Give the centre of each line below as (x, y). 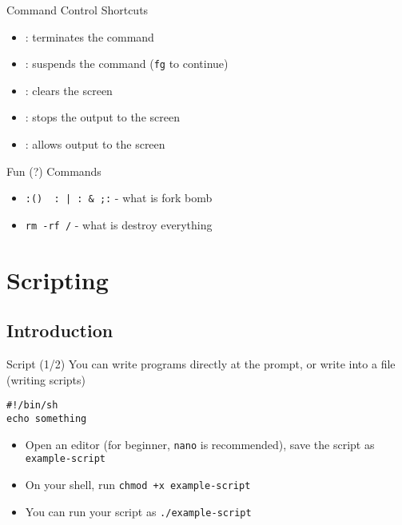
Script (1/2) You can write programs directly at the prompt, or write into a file (201, 364)
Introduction (60, 330)
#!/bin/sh (32, 406)
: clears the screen (69, 90)
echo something (47, 418)
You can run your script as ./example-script (138, 511)
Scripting (58, 279)
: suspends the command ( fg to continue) (127, 64)
